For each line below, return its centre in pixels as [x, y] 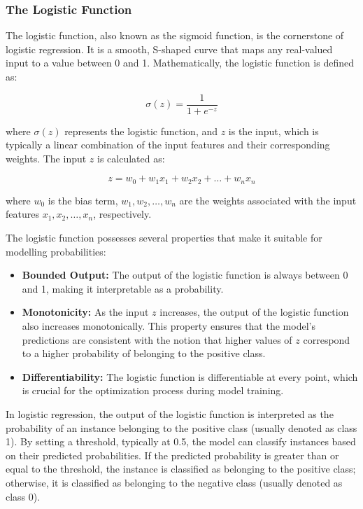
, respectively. [122, 214]
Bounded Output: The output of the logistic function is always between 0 [185, 275]
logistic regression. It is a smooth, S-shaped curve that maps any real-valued [169, 49]
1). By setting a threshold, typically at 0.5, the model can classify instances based [181, 441]
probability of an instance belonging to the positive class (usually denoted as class [181, 427]
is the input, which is [273, 131]
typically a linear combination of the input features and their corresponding [168, 145]
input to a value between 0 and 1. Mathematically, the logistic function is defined [180, 63]
